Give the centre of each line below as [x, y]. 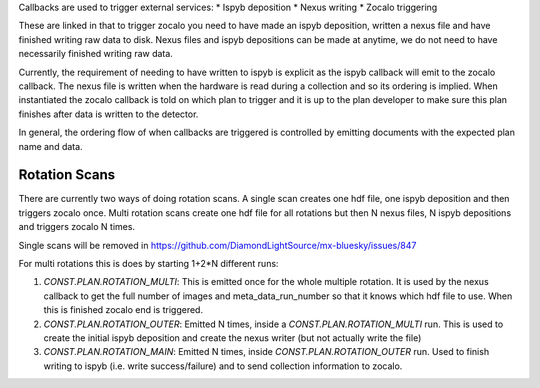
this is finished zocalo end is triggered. [123, 310]
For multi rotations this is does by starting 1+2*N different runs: [148, 263]
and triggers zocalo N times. [76, 227]
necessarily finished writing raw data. [96, 54]
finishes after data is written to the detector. [108, 114]
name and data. [51, 146]
